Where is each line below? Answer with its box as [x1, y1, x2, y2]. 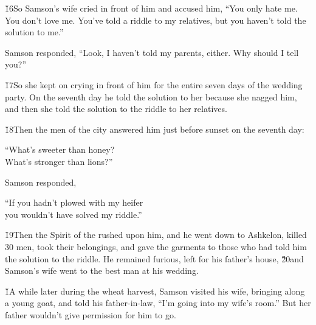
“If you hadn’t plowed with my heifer [5, 196, 143, 209]
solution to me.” [5, 26, 64, 38]
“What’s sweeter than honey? [5, 143, 115, 156]
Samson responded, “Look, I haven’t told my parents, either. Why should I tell [5, 46, 299, 58]
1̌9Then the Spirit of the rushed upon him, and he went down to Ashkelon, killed [5, 228, 307, 241]
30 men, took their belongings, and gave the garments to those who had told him [5, 240, 307, 253]
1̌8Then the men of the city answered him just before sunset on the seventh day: [5, 122, 304, 135]
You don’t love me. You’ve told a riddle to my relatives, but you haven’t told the [5, 13, 306, 26]
